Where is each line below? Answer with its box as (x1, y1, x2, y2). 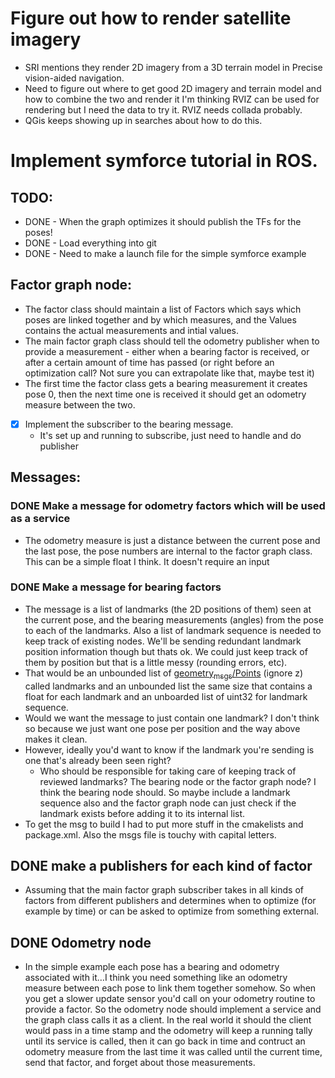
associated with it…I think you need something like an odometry (24, 972, 288, 984)
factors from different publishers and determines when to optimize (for (24, 895, 317, 907)
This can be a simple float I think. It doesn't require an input (24, 555, 270, 567)
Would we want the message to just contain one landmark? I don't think (24, 712, 320, 724)
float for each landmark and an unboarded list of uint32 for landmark (24, 690, 308, 702)
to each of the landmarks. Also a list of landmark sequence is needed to (24, 624, 322, 636)
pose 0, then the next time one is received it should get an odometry (24, 388, 307, 400)
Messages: (10, 469, 82, 486)
